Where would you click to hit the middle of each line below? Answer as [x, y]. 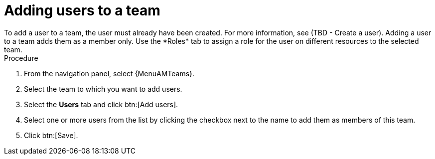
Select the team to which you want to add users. [103, 89]
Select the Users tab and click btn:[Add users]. [101, 104]
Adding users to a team [82, 10]
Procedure [21, 58]
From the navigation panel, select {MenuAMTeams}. [109, 73]
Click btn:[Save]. [51, 135]
